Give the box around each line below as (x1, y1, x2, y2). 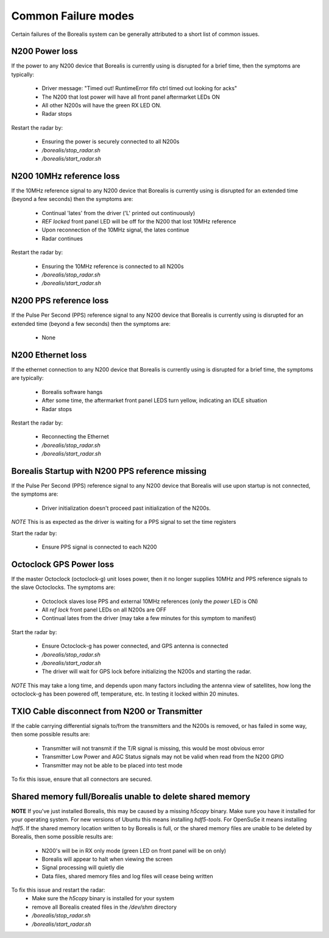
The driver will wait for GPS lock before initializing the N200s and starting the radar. (41, 668, 252, 675)
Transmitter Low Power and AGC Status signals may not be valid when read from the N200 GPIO (41, 753, 285, 761)
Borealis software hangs (41, 388, 103, 395)
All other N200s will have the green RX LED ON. (41, 102, 161, 109)
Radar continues (41, 234, 83, 242)
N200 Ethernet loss (11, 350, 87, 360)
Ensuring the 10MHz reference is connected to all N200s (41, 263, 184, 270)
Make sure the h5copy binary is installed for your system (32, 895, 175, 902)
